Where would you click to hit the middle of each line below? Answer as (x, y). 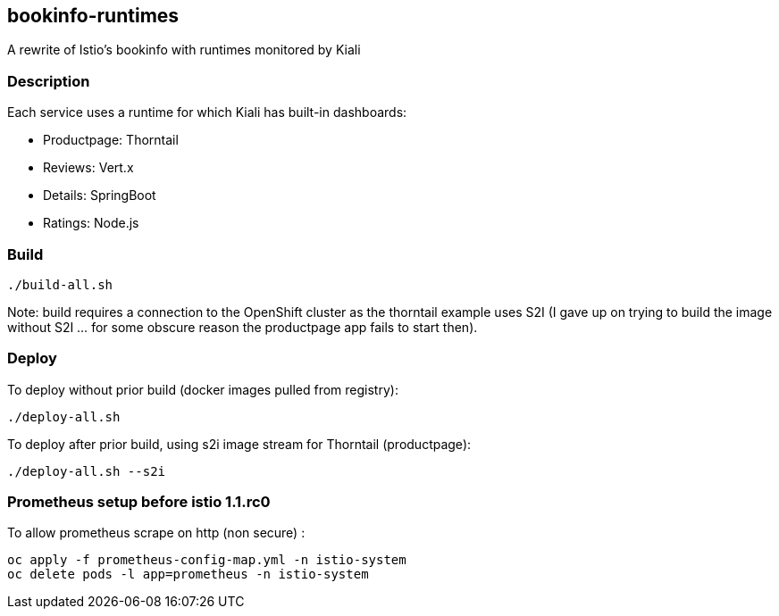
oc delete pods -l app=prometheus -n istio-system (188, 574)
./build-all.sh (60, 284)
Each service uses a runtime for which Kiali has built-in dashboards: (207, 112)
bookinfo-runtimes (93, 16)
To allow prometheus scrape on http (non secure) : (156, 533)
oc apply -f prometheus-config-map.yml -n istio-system (207, 560)
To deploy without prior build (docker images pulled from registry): (203, 389)
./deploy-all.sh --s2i (87, 471)
